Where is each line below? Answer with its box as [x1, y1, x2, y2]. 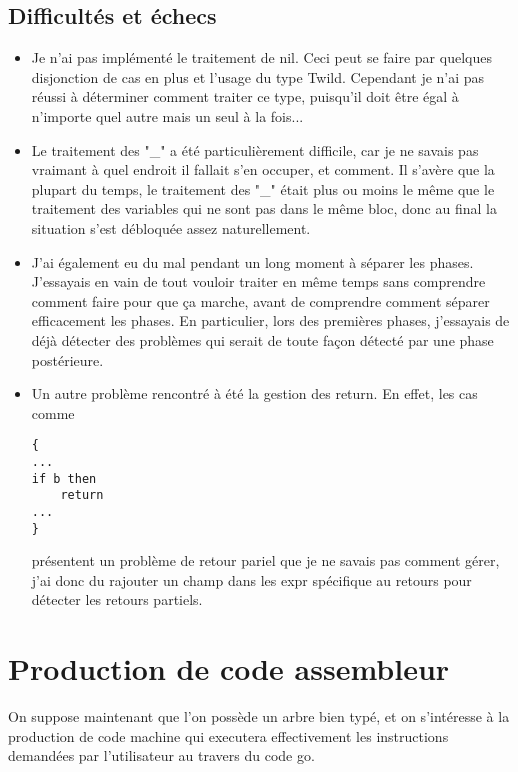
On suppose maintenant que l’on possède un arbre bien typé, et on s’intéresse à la [8, 706, 510, 727]
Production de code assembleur [8, 648, 450, 689]
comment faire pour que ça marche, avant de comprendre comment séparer [31, 290, 490, 311]
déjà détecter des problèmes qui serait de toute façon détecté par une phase [31, 329, 494, 350]
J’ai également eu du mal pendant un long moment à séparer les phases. [31, 251, 474, 272]
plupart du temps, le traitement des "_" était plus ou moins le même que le [31, 178, 495, 199]
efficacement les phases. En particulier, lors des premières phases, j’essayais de [31, 310, 510, 331]
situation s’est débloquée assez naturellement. [31, 217, 311, 238]
